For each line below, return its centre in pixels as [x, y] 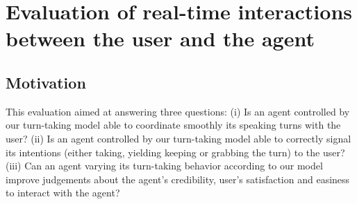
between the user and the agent [160, 38]
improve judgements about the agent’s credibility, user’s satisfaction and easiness [178, 179]
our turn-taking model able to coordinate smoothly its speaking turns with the [173, 125]
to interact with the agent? [63, 193]
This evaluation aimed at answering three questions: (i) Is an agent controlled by [178, 111]
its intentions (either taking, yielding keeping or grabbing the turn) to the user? [175, 152]
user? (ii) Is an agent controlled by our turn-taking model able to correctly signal [178, 138]
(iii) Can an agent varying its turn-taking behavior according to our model [164, 166]
